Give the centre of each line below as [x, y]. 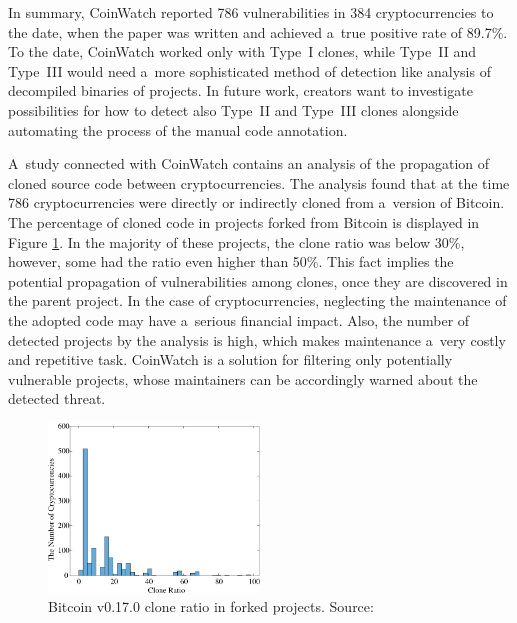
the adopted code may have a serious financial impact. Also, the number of [239, 319]
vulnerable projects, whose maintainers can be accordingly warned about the [243, 378]
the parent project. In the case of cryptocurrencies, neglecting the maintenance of [257, 300]
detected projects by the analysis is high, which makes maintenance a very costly [257, 339]
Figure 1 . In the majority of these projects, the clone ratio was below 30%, [236, 241]
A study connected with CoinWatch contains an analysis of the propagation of [249, 163]
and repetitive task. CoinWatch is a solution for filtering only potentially [230, 359]
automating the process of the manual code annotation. [178, 129]
